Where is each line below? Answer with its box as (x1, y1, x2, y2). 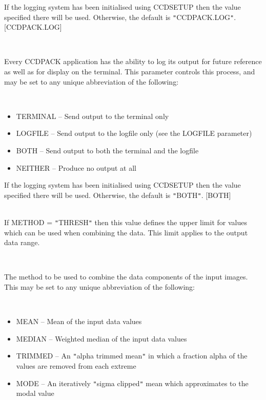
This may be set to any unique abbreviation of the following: (4, 282, 195, 292)
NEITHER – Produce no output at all (16, 162, 136, 173)
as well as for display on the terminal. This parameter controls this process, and (4, 66, 255, 77)
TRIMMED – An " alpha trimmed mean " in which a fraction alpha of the (16, 350, 248, 361)
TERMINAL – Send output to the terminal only (16, 110, 169, 121)
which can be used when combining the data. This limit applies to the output (4, 227, 248, 237)
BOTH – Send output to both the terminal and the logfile (16, 145, 199, 155)
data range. (4, 237, 40, 248)
